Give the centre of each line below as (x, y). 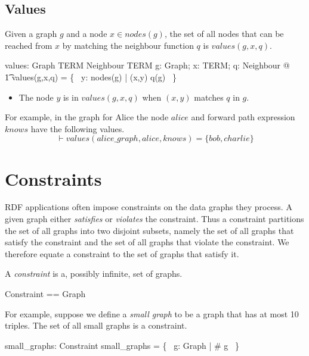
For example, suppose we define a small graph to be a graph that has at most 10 (152, 313)
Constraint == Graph (45, 294)
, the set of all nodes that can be (224, 34)
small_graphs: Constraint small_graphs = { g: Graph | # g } (122, 345)
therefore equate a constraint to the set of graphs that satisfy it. (122, 253)
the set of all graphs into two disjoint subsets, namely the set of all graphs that (149, 230)
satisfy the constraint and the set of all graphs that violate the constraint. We (147, 242)
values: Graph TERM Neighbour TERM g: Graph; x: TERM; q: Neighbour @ (147, 65)
